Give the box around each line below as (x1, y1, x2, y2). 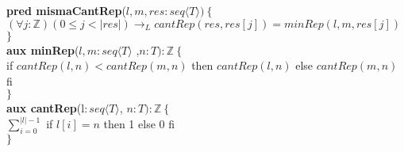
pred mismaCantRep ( (6, 2, 126, 18)
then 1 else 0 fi (103, 116, 175, 132)
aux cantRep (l (6, 100, 85, 116)
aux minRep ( (6, 41, 79, 58)
